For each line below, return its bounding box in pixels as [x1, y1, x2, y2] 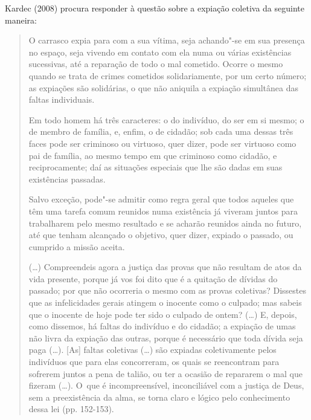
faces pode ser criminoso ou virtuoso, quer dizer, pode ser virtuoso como [28, 137, 297, 149]
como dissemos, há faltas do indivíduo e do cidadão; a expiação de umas [28, 320, 296, 332]
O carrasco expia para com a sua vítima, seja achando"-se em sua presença [28, 34, 305, 47]
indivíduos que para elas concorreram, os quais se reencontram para [28, 355, 280, 368]
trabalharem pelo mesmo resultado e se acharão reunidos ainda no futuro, [28, 216, 302, 229]
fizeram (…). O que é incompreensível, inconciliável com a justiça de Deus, [28, 379, 304, 392]
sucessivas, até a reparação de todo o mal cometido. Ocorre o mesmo [28, 57, 283, 70]
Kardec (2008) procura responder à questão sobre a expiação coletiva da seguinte [5, 2, 304, 14]
